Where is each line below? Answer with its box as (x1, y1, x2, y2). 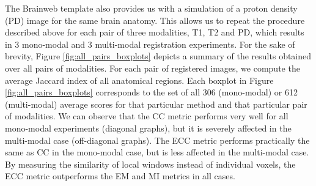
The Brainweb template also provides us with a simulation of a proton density (5, 2, 298, 14)
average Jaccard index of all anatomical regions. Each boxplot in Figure (5, 73, 274, 86)
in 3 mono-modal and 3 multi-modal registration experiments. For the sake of (5, 37, 295, 50)
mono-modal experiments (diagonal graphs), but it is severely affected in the (5, 121, 292, 134)
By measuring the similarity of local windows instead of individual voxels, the (5, 157, 296, 170)
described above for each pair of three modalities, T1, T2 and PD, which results (5, 26, 304, 39)
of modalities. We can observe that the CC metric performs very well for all (5, 110, 288, 122)
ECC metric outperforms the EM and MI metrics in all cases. (5, 169, 235, 182)
